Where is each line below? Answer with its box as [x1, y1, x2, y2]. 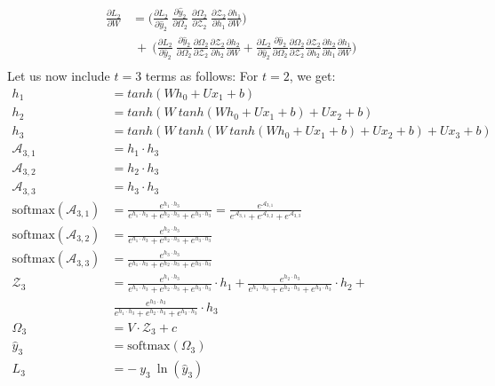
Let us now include [7, 67, 110, 85]
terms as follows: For [145, 67, 259, 85]
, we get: [289, 67, 336, 85]
